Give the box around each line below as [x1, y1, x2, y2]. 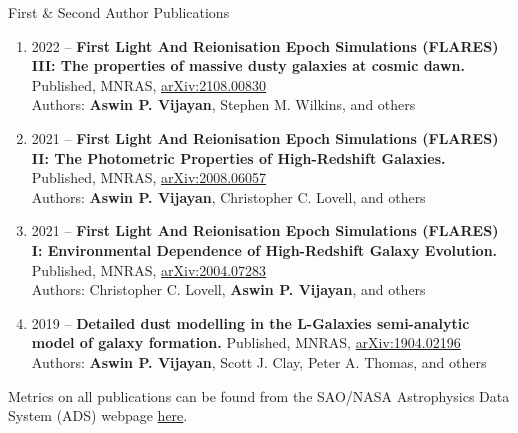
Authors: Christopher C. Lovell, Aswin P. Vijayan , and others [31, 279, 426, 300]
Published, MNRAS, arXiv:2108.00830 [31, 74, 267, 95]
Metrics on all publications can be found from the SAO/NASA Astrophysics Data [8, 385, 510, 406]
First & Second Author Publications [8, 2, 230, 22]
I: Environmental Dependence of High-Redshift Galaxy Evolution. [31, 239, 498, 260]
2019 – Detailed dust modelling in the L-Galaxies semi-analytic [31, 312, 470, 333]
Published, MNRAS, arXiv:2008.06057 [31, 167, 267, 188]
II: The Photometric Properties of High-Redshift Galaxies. [31, 147, 446, 168]
